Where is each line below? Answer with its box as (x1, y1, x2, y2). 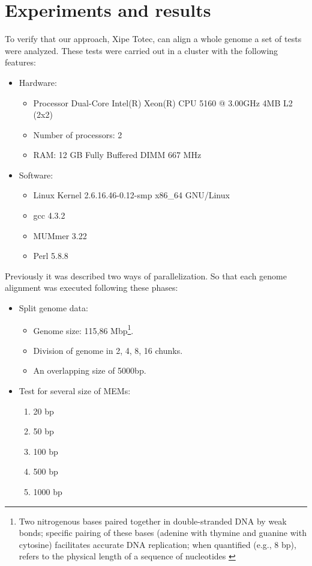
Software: (19, 168, 53, 181)
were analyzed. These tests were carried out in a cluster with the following (5, 44, 278, 56)
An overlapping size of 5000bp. (33, 364, 146, 377)
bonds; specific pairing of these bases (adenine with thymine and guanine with (19, 526, 307, 539)
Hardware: (19, 76, 57, 88)
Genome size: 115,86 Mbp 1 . (33, 322, 134, 336)
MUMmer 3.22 (33, 229, 87, 242)
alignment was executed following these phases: (5, 281, 178, 294)
